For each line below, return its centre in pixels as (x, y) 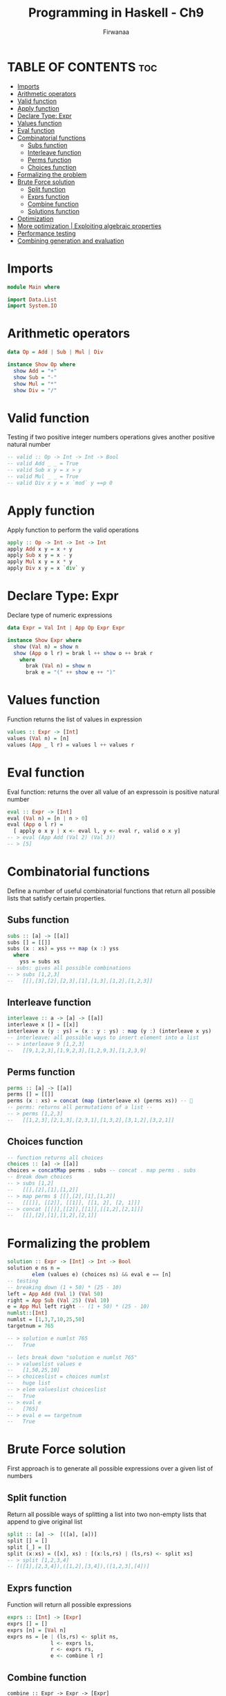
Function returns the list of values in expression (75, 719)
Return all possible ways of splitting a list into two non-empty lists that (107, 1514)
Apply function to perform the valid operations (73, 530)
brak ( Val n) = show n (58, 666)
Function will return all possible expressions (69, 1605)
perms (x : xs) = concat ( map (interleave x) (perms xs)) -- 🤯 (100, 1101)
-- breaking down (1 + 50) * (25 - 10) (65, 1287)
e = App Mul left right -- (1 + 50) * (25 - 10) (78, 1307)
